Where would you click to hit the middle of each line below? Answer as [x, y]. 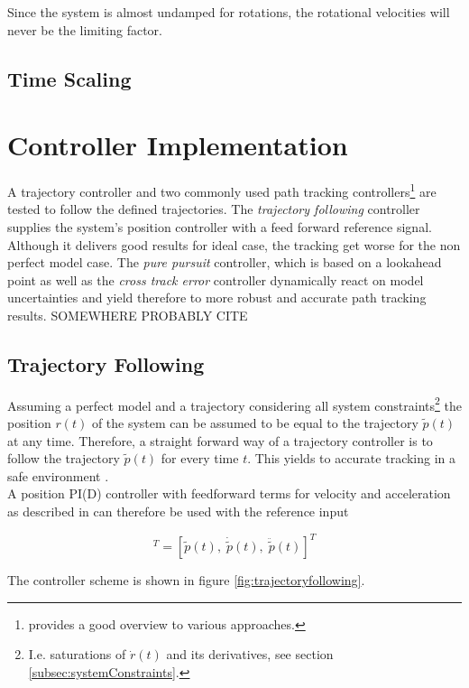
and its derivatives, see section [250, 654]
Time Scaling [69, 78]
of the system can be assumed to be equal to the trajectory [255, 422]
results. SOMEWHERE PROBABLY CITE [128, 315]
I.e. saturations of [77, 654]
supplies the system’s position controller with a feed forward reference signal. [220, 226]
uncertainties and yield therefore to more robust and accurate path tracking [217, 298]
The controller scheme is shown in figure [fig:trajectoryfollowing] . [186, 580]
